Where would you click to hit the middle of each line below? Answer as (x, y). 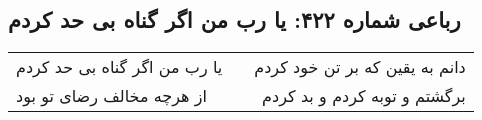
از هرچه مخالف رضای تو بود (112, 96)
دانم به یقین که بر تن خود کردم (360, 67)
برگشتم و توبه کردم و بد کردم (364, 96)
